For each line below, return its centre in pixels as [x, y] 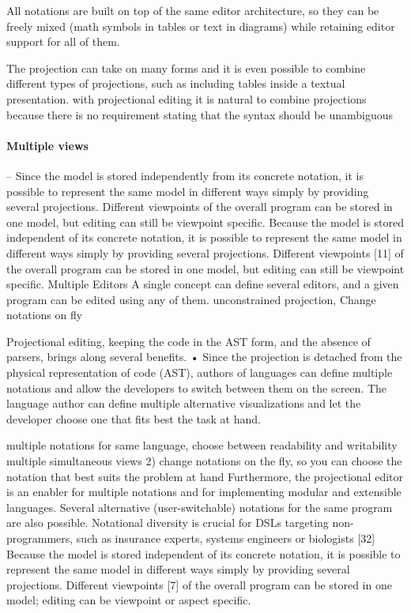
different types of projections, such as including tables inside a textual [176, 83]
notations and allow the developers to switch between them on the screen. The [196, 387]
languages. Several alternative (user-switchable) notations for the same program [200, 507]
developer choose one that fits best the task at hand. [134, 418]
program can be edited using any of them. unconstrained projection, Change [191, 299]
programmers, [40, 538]
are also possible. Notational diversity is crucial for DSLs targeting [168, 523]
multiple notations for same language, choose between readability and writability [202, 445]
